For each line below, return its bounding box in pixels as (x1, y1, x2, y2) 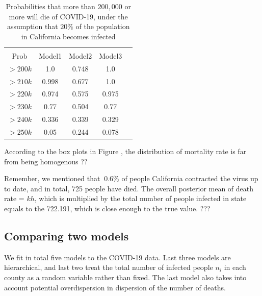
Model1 (38, 50, 62, 61)
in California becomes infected (21, 31, 116, 41)
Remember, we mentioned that (4, 173, 100, 184)
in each (224, 262, 246, 273)
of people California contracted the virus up (121, 173, 258, 184)
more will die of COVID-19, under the (9, 11, 128, 21)
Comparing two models (4, 228, 129, 243)
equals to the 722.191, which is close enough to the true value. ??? (4, 203, 211, 213)
